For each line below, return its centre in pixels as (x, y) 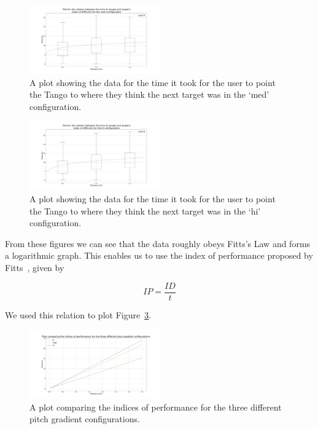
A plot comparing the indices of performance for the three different (156, 407)
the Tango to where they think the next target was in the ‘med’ (149, 94)
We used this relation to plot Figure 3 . (78, 314)
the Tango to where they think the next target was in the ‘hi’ (145, 211)
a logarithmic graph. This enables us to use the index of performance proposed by (159, 255)
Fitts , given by (35, 267)
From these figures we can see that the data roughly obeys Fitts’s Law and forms (158, 243)
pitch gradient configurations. (85, 419)
